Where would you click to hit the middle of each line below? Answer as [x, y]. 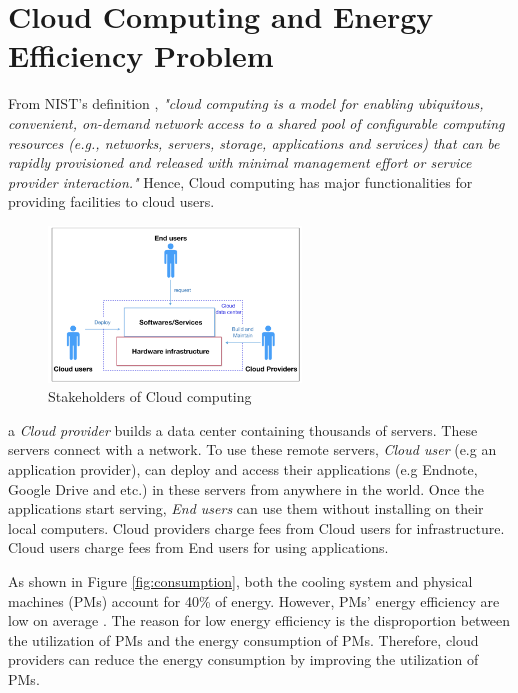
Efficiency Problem [141, 55]
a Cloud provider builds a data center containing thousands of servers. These [243, 429]
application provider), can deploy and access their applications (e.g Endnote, [243, 468]
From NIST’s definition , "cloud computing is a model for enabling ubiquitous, [246, 103]
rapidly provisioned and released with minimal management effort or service [240, 162]
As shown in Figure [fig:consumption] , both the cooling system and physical [240, 580]
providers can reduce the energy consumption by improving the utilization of [243, 659]
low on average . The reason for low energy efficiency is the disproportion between [259, 620]
